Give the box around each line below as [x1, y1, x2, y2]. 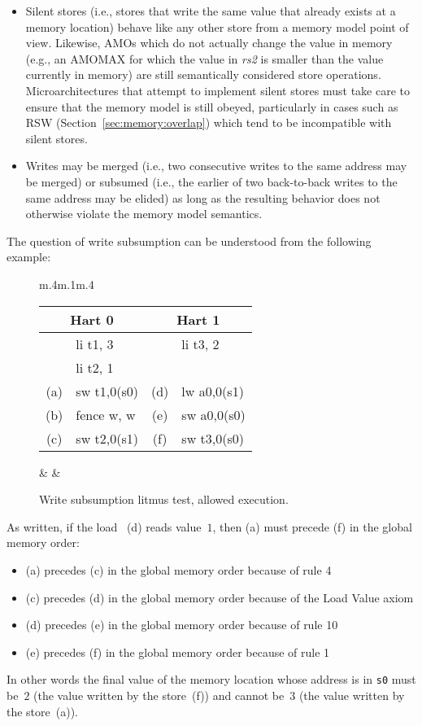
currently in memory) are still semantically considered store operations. [25, 66, 381, 83]
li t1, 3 [76, 334, 114, 353]
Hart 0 [70, 309, 114, 329]
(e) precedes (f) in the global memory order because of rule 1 [25, 643, 330, 660]
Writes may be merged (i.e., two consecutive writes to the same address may [25, 157, 407, 174]
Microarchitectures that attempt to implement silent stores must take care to [25, 81, 411, 98]
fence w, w [76, 405, 136, 424]
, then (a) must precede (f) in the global [212, 518, 412, 535]
